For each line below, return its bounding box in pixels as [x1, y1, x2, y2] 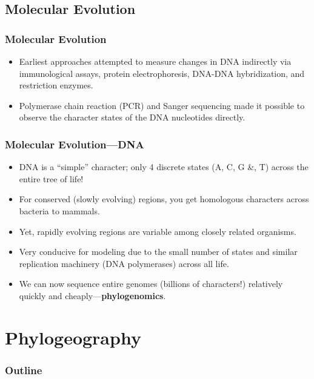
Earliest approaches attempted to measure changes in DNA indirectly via [19, 55, 292, 67]
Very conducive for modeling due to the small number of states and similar [19, 245, 298, 258]
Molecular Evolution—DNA [5, 136, 144, 151]
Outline [5, 362, 42, 377]
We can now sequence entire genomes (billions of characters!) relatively [19, 277, 283, 290]
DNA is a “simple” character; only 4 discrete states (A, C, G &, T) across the [19, 160, 309, 173]
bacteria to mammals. [19, 204, 100, 217]
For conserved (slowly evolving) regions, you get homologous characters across [19, 193, 309, 205]
